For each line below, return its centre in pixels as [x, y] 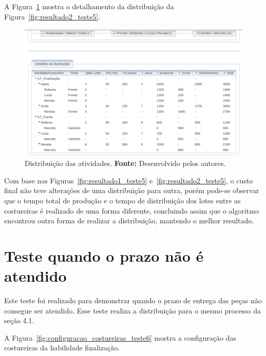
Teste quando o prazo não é [104, 255]
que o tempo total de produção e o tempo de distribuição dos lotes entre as [122, 200]
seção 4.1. [19, 320]
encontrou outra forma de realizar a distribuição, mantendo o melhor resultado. [129, 221]
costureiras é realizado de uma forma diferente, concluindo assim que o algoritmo [131, 210]
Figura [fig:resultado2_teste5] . [52, 16]
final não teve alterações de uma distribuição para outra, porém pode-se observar [132, 190]
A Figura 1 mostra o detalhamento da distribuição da [89, 6]
